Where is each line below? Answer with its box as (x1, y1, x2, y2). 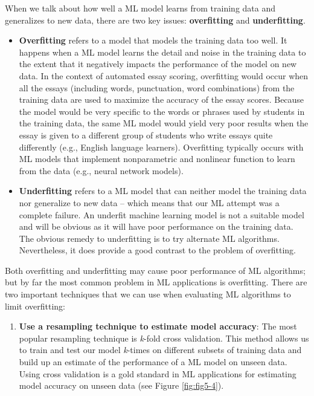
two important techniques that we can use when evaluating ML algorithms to (5, 288, 291, 300)
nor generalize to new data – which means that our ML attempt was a (19, 196, 280, 209)
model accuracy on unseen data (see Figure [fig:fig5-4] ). (19, 379, 224, 392)
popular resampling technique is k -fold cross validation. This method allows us (19, 331, 309, 344)
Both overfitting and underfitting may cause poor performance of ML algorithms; (5, 264, 306, 276)
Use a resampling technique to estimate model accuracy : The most (19, 320, 297, 333)
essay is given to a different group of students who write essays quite (19, 128, 273, 141)
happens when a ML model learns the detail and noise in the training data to (19, 45, 306, 58)
